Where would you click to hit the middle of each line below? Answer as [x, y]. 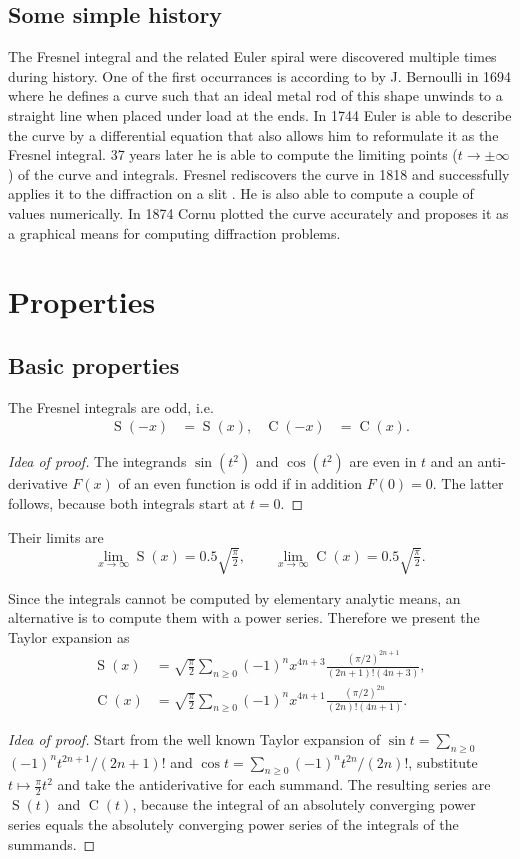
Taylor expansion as [69, 636]
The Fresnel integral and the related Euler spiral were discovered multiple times [252, 56]
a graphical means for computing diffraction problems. [174, 232]
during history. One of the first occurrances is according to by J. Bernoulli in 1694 [260, 75]
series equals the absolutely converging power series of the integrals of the [233, 823]
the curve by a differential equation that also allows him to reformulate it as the [253, 134]
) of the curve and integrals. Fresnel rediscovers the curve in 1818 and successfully [259, 173]
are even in [383, 461]
